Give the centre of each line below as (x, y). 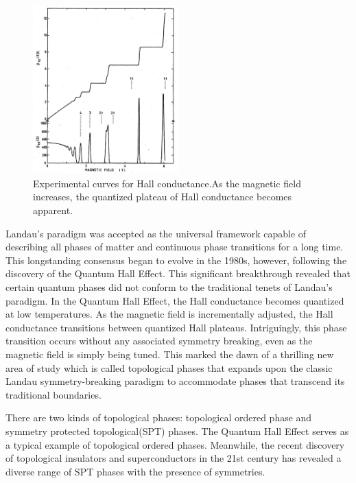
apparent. (53, 210)
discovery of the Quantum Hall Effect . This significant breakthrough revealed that (178, 273)
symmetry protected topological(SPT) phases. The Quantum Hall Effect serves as (177, 431)
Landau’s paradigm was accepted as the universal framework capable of (156, 233)
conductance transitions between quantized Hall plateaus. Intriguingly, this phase (176, 327)
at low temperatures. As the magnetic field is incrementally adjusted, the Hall (169, 314)
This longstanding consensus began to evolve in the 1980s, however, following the (176, 260)
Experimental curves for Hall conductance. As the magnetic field (167, 183)
